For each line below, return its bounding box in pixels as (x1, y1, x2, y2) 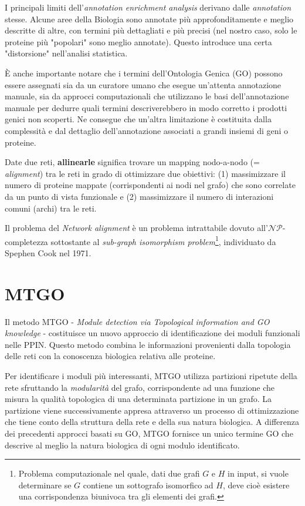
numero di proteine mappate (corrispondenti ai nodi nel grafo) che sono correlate (5, 179, 296, 191)
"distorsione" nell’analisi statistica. (5, 47, 128, 59)
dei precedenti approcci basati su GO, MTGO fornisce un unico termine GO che (5, 427, 293, 439)
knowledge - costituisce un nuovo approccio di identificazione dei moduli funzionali (5, 327, 300, 339)
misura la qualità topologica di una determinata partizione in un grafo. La (5, 393, 272, 405)
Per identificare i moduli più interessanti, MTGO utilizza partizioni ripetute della (5, 370, 297, 382)
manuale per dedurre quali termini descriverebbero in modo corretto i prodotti (5, 101, 287, 113)
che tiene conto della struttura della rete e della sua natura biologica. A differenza (5, 415, 299, 428)
